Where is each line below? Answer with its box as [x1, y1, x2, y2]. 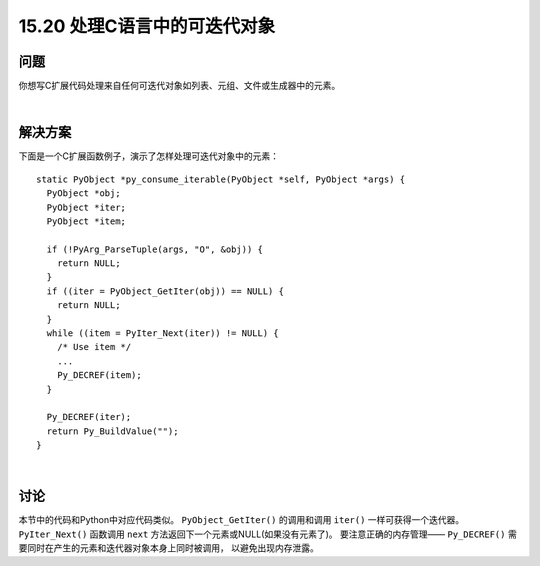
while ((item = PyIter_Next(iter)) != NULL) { [46, 328, 279, 339]
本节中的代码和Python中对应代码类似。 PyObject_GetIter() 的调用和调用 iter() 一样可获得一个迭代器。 [18, 514, 465, 526]
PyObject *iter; [46, 201, 127, 213]
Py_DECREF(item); [56, 370, 142, 381]
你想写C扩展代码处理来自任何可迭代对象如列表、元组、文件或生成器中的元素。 [18, 80, 341, 92]
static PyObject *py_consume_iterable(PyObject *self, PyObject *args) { [36, 173, 406, 185]
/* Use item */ [56, 341, 132, 353]
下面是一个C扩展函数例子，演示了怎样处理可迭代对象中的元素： [18, 150, 280, 162]
